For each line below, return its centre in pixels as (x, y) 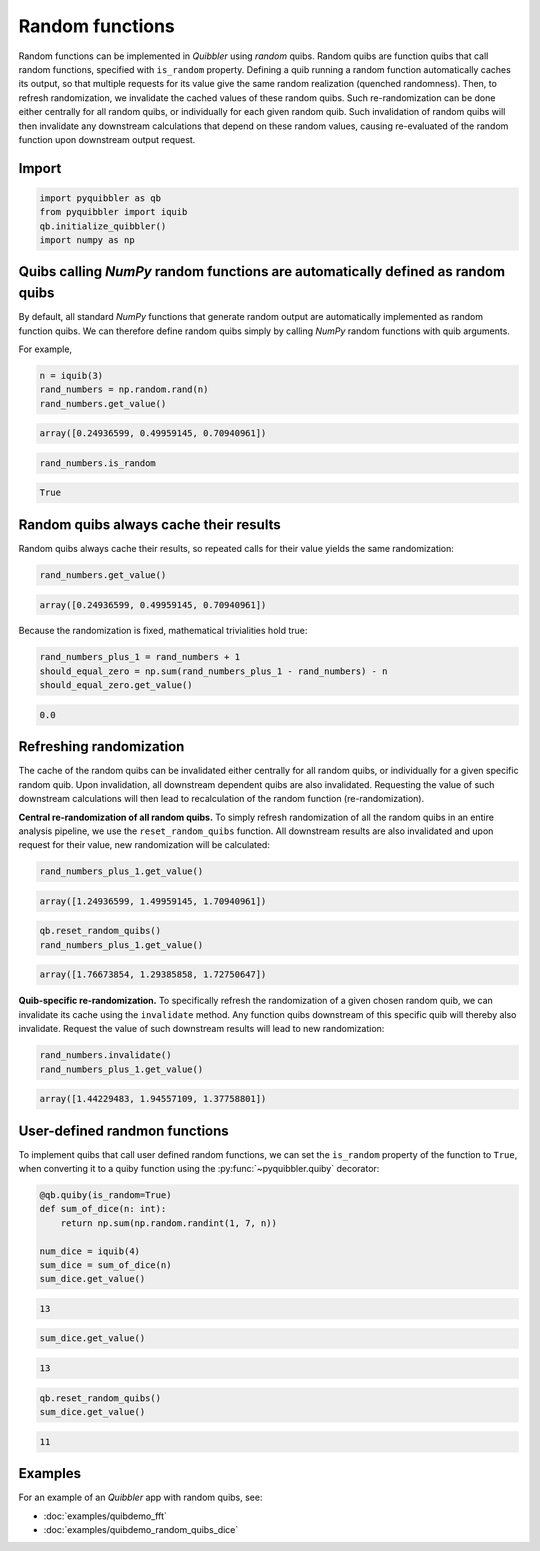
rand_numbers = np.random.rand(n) (124, 389)
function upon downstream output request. (107, 139)
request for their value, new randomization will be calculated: (144, 845)
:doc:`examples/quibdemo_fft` (105, 1516)
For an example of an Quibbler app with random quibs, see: (140, 1497)
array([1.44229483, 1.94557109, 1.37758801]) (153, 1099)
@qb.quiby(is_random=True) (105, 1194)
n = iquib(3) (71, 375)
